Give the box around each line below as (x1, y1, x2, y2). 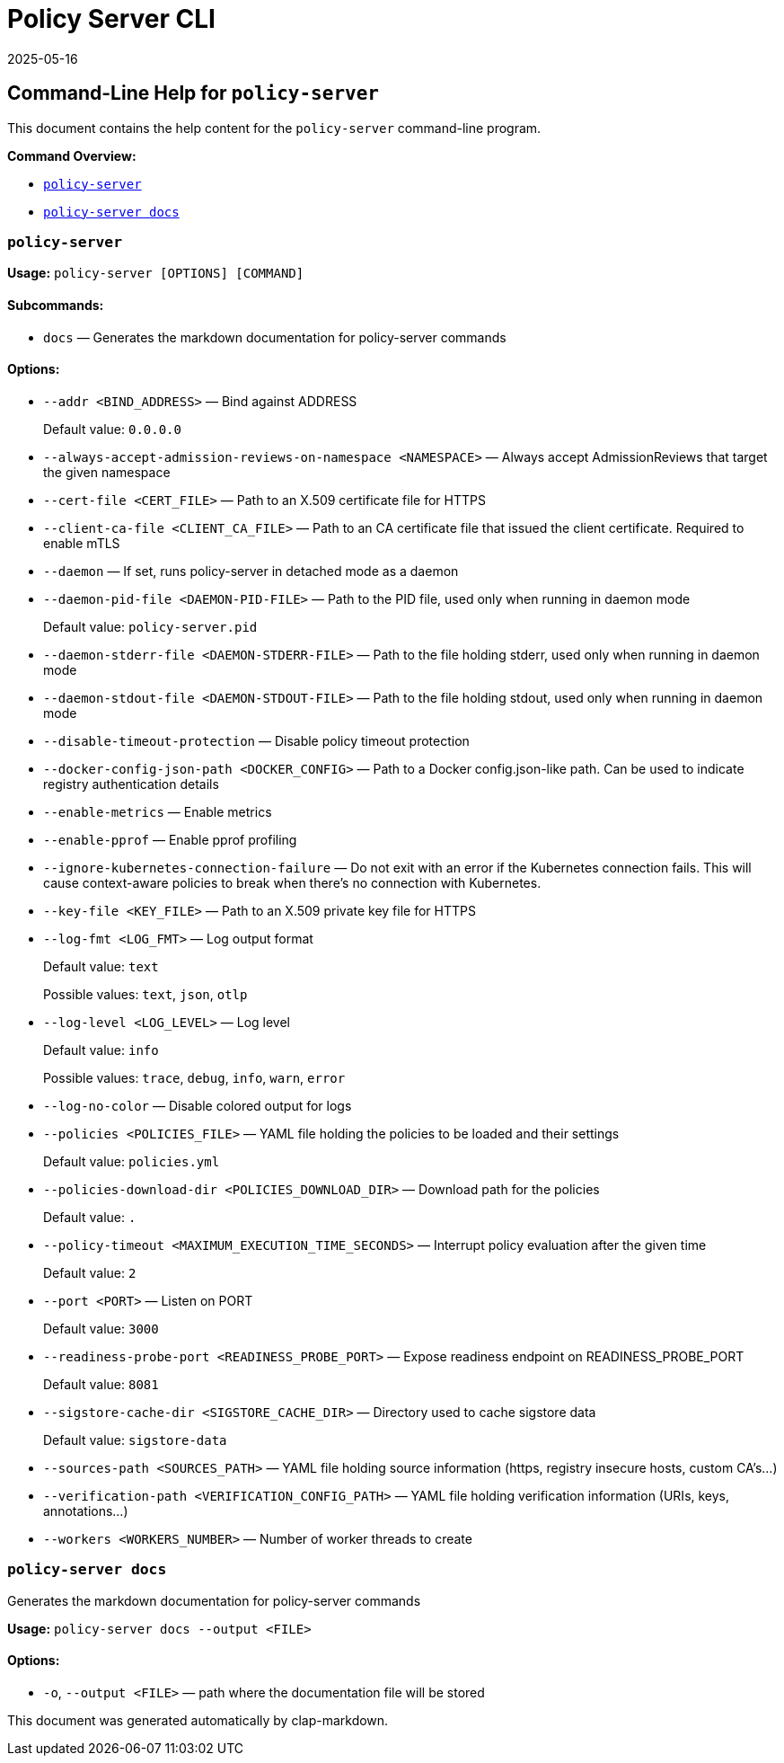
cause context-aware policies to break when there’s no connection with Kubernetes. (43, 874, 542, 890)
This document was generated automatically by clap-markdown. (7, 1712, 389, 1728)
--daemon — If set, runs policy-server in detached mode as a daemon (43, 563, 459, 579)
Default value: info (43, 1041, 159, 1058)
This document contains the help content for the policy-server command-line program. (7, 120, 542, 136)
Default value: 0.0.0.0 (43, 421, 181, 437)
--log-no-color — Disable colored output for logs (43, 1097, 352, 1113)
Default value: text (43, 958, 159, 974)
